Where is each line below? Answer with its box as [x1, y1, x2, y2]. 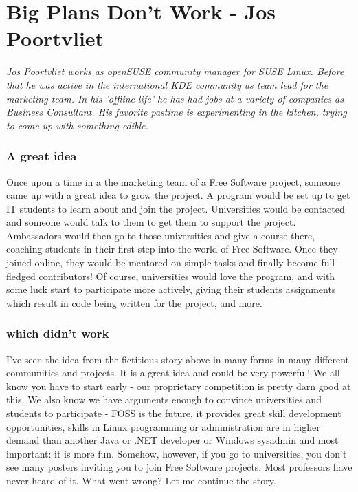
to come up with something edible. [6, 118, 148, 132]
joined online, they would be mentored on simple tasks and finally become [6, 255, 318, 270]
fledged [6, 268, 36, 283]
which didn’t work [6, 325, 109, 342]
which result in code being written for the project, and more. [6, 295, 262, 310]
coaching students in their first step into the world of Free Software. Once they [6, 242, 338, 256]
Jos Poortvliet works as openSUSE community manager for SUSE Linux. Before [6, 64, 344, 78]
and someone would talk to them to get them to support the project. [6, 215, 296, 229]
